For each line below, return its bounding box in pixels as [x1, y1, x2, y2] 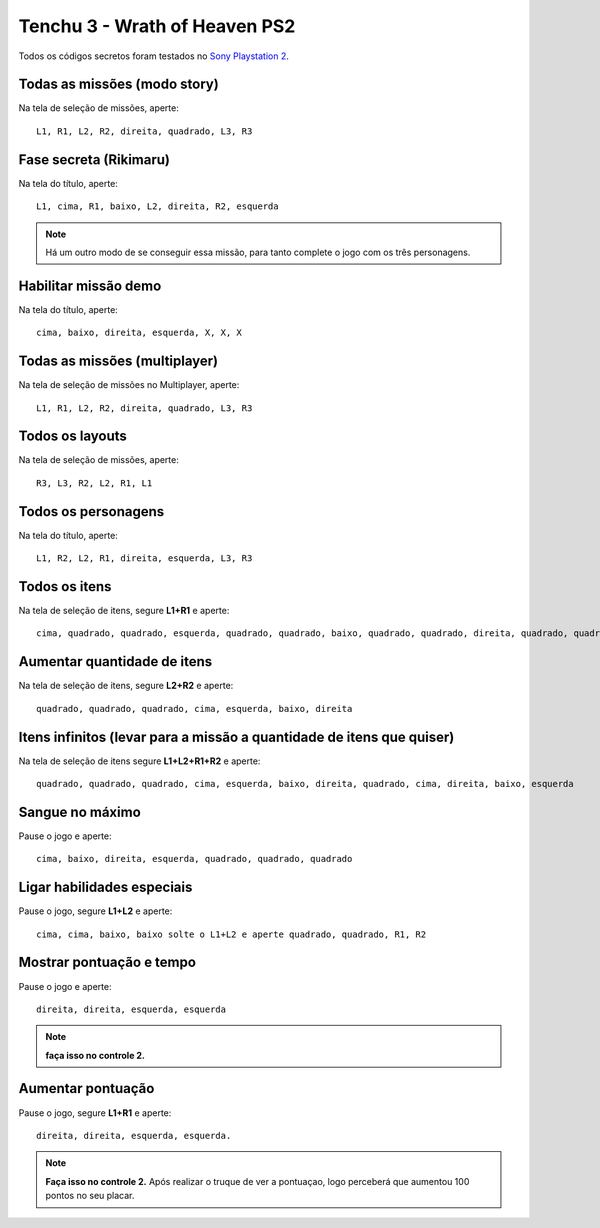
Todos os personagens [18, 503, 165, 520]
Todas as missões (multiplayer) [18, 353, 219, 370]
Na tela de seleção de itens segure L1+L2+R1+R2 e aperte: [18, 755, 261, 767]
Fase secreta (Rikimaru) [18, 151, 170, 168]
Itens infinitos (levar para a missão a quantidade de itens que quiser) [18, 728, 455, 745]
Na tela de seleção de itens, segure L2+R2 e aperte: [18, 680, 234, 692]
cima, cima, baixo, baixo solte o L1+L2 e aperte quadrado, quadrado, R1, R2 [36, 928, 427, 940]
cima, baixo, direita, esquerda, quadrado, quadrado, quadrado [36, 853, 353, 865]
